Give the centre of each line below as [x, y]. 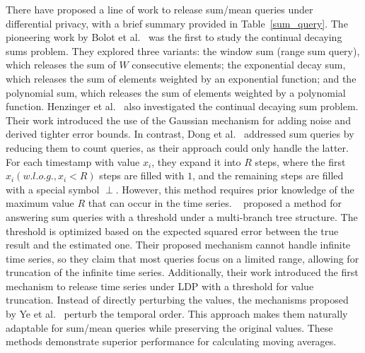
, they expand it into [196, 161]
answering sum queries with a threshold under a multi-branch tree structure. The [182, 216]
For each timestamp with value [73, 161]
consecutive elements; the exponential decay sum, [239, 65]
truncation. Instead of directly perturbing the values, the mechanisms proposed [177, 300]
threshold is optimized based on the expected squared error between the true [172, 231]
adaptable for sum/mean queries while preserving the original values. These [169, 327]
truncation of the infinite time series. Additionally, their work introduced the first [182, 272]
